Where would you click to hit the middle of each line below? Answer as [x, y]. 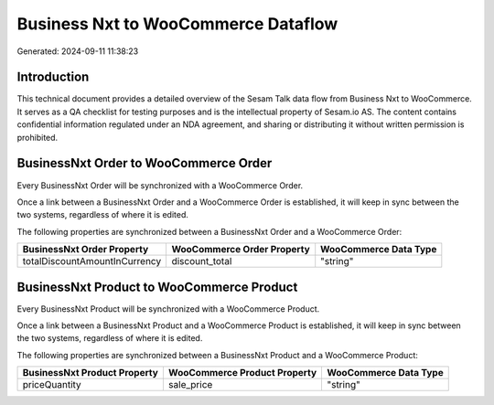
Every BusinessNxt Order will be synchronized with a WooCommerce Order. [160, 185]
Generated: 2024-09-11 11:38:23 [78, 51]
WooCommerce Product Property [242, 373]
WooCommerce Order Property [241, 250]
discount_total [202, 261]
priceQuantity [52, 385]
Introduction [53, 77]
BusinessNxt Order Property [86, 250]
